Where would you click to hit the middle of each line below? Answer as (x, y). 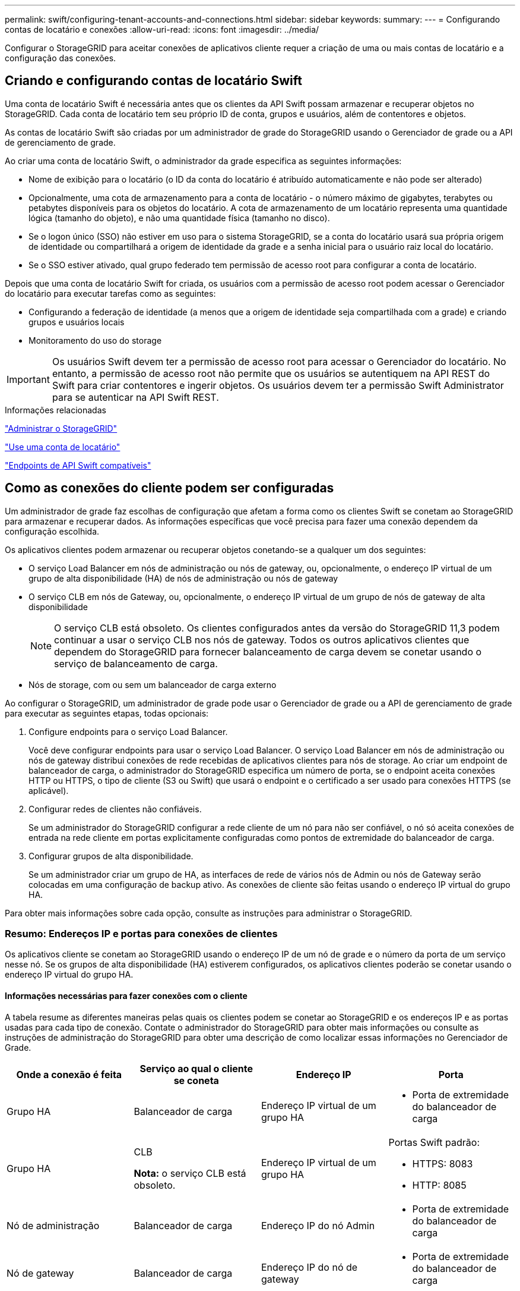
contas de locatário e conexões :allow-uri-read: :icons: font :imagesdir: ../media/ (162, 29)
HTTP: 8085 (439, 1185)
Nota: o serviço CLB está (190, 1173)
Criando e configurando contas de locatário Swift (153, 81)
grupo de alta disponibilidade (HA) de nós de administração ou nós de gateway (183, 578)
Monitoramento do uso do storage (95, 340)
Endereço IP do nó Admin (318, 1225)
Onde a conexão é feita (69, 1074)
